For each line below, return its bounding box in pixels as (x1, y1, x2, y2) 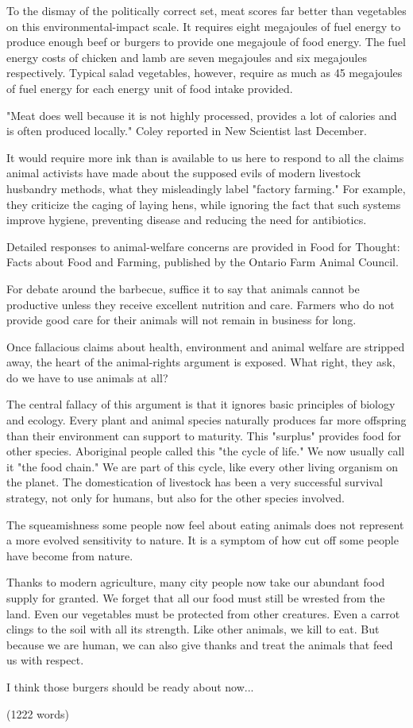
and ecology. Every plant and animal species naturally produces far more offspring (6, 412, 407, 428)
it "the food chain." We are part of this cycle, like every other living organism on (6, 458, 399, 474)
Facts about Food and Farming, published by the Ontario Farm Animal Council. (6, 254, 399, 270)
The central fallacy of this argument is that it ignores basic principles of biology (6, 396, 396, 412)
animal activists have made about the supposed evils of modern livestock (6, 165, 361, 181)
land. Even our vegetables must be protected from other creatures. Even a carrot (6, 605, 400, 622)
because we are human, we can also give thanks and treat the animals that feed (6, 636, 393, 652)
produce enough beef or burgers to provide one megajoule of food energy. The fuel (6, 33, 406, 50)
